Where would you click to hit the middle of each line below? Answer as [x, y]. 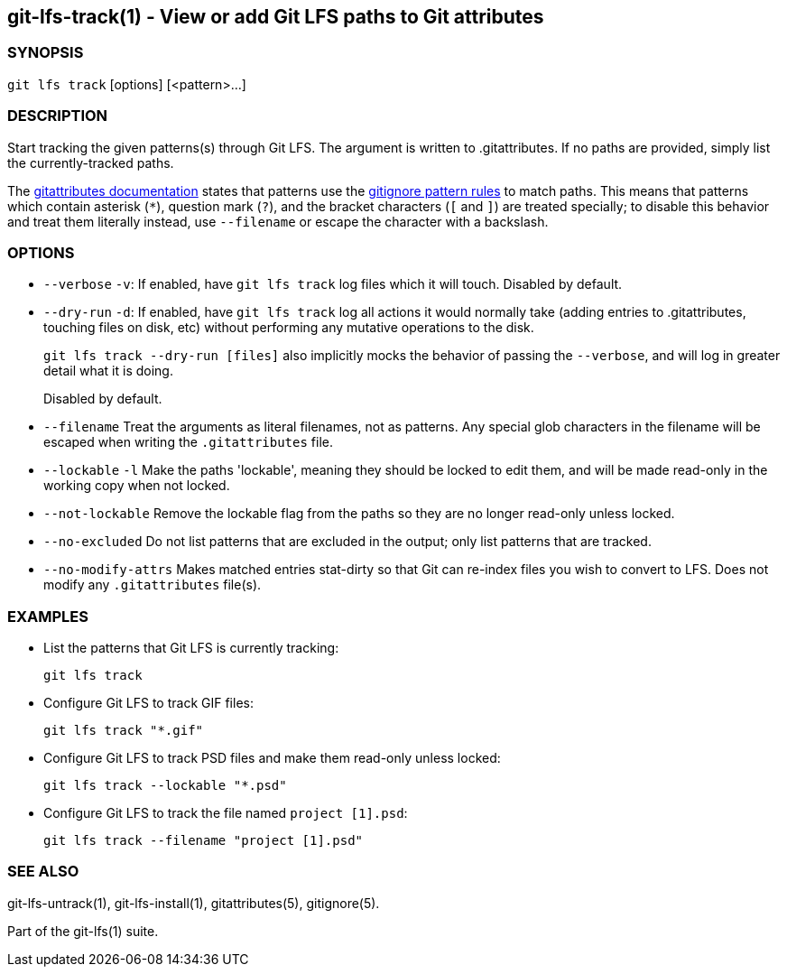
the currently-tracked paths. [91, 162]
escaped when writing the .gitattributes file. [189, 442]
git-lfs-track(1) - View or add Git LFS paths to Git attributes [276, 17]
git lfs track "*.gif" [124, 731]
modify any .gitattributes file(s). [153, 585]
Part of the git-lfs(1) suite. [83, 931]
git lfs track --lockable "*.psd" [165, 786]
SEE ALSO [43, 872]
